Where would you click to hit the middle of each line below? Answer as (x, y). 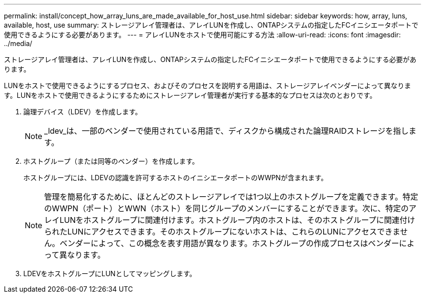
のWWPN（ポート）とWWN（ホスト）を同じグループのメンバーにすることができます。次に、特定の (227, 208)
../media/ (18, 43)
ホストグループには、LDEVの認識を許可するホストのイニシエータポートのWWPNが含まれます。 (176, 178)
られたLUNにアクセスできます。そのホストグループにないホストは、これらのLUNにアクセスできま (222, 232)
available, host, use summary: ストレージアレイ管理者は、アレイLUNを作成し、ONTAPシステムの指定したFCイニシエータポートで (211, 25)
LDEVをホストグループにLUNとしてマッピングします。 (110, 274)
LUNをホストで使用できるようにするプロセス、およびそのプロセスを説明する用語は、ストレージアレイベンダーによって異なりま (208, 86)
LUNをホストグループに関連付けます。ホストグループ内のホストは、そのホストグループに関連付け (237, 220)
